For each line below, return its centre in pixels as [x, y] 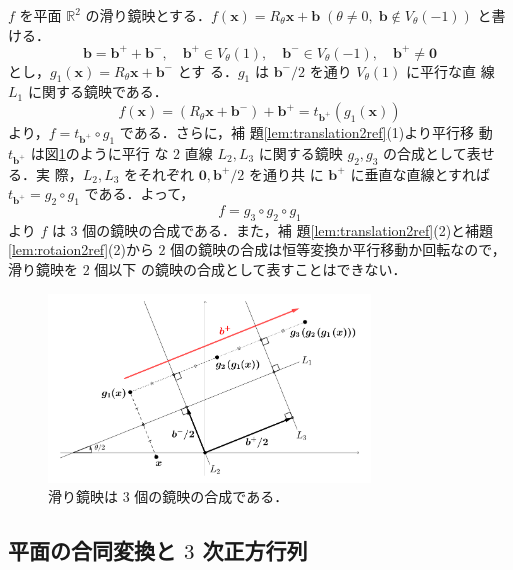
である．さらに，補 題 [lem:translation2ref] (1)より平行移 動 [306, 132]
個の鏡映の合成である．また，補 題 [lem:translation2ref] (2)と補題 [288, 229]
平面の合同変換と [92, 550]
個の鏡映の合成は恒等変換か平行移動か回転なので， [338, 249]
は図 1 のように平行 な [99, 152]
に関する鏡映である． [97, 91]
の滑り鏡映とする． [148, 15]
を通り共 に [286, 173]
